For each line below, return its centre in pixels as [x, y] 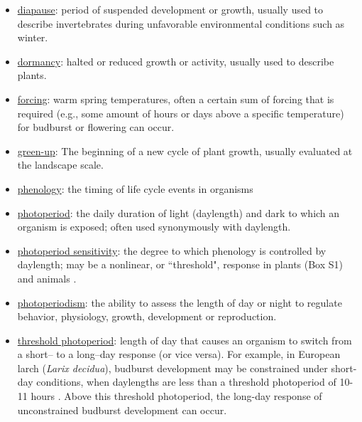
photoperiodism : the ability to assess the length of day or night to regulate [180, 302]
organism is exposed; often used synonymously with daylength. [154, 227]
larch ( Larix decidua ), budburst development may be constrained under [172, 368]
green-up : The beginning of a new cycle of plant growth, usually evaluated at [185, 151]
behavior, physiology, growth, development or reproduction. [147, 316]
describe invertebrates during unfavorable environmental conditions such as [181, 23]
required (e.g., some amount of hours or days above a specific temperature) [181, 113]
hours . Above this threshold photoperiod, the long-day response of [176, 396]
